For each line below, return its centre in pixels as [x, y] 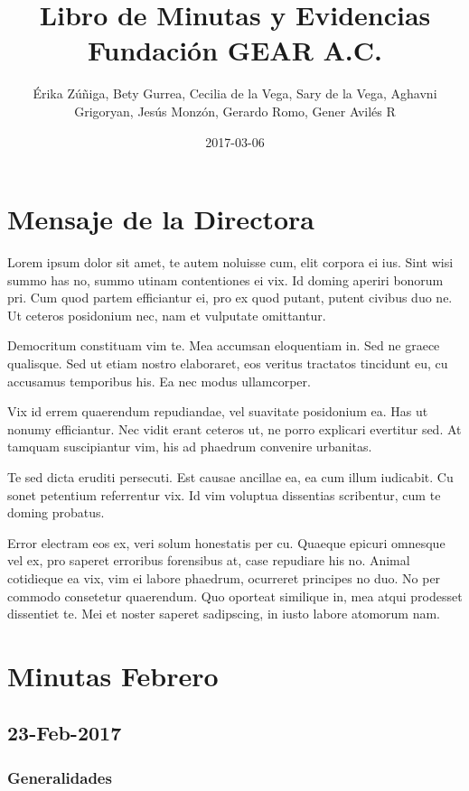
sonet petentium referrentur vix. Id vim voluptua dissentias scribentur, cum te [224, 494]
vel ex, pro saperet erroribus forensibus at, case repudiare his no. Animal [209, 560]
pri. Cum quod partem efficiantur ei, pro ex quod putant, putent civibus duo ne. [230, 298]
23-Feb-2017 [65, 733]
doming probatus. [56, 512]
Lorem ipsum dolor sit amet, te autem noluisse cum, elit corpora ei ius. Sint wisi [230, 262]
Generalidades [60, 777]
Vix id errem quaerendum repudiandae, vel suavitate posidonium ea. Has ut [218, 411]
